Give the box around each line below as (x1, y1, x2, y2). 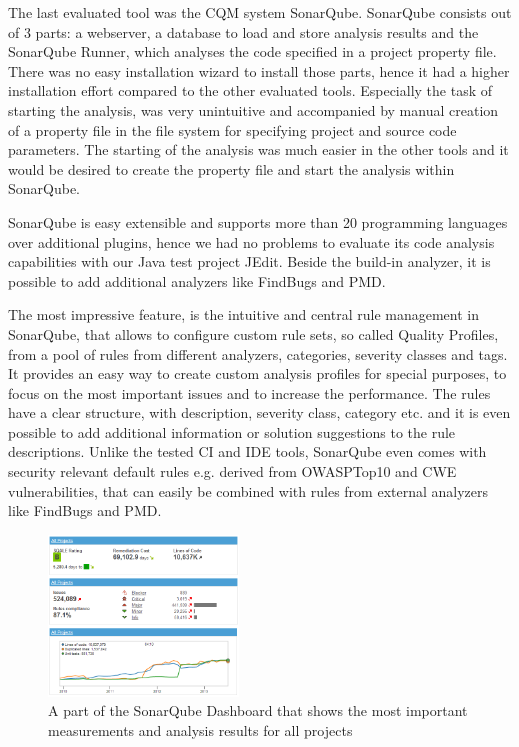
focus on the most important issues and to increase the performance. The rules (8, 382, 491, 403)
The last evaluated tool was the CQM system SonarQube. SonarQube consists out (8, 2, 512, 22)
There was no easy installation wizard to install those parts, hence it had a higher (8, 60, 510, 81)
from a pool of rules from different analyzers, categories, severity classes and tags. (8, 343, 508, 364)
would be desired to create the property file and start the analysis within (8, 158, 455, 179)
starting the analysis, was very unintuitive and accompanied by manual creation (8, 99, 499, 120)
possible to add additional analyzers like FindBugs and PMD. (8, 270, 386, 291)
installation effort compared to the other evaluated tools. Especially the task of (8, 80, 493, 101)
